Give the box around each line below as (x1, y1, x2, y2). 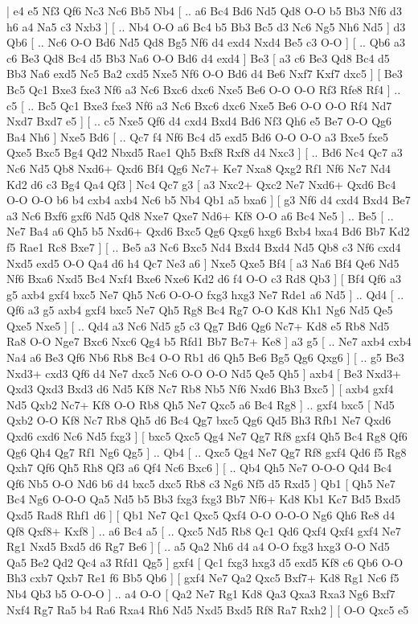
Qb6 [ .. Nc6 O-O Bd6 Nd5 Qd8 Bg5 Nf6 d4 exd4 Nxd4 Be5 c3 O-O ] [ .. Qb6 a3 (6, 34, 405, 51)
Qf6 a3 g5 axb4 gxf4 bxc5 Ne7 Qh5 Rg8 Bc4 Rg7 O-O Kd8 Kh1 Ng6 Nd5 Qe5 (6, 302, 393, 318)
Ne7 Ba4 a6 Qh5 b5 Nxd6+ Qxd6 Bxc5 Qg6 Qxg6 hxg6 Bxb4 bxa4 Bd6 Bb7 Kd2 (6, 223, 410, 240)
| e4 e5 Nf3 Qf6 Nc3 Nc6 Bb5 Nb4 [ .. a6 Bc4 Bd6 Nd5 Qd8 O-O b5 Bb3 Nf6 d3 (6, 2, 402, 18)
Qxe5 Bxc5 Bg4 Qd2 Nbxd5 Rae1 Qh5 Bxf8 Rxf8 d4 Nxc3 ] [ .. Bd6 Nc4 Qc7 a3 (6, 144, 403, 161)
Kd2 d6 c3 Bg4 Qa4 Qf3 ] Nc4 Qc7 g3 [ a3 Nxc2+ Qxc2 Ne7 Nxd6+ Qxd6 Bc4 (6, 175, 396, 192)
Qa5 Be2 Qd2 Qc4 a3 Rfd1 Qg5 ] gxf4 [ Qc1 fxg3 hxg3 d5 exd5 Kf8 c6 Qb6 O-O (6, 553, 404, 570)
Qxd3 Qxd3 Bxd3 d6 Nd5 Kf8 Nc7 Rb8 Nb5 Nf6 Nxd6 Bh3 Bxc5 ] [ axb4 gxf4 (6, 380, 394, 397)
